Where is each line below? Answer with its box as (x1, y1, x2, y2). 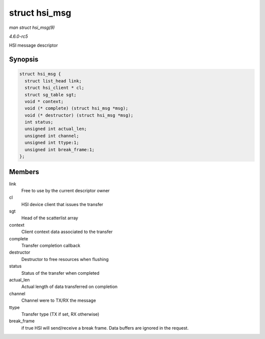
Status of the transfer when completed (21, 270, 100, 276)
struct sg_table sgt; (25, 92, 77, 98)
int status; (25, 119, 53, 125)
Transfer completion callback (21, 243, 80, 249)
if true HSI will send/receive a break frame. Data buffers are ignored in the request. (21, 325, 189, 331)
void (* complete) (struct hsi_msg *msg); (25, 105, 129, 111)
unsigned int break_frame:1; (25, 147, 95, 152)
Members (9, 168, 39, 176)
